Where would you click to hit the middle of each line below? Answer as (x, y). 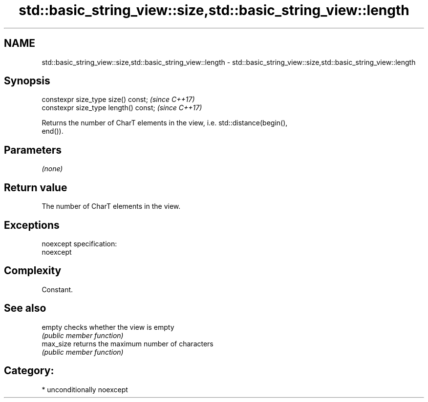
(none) (52, 169)
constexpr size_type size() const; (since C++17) (118, 100)
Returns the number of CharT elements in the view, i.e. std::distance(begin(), (165, 123)
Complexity (33, 271)
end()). (53, 131)
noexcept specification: (79, 243)
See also (25, 308)
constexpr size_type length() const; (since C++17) (122, 108)
